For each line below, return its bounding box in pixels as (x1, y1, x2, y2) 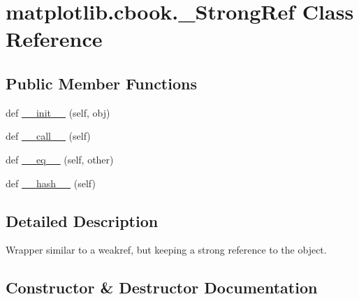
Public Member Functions (6, 72, 197, 94)
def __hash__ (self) (6, 175, 96, 190)
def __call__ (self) (6, 129, 91, 143)
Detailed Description (6, 210, 159, 231)
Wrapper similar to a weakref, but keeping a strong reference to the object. (6, 242, 327, 257)
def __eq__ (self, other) (6, 152, 114, 166)
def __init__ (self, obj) (6, 105, 110, 119)
